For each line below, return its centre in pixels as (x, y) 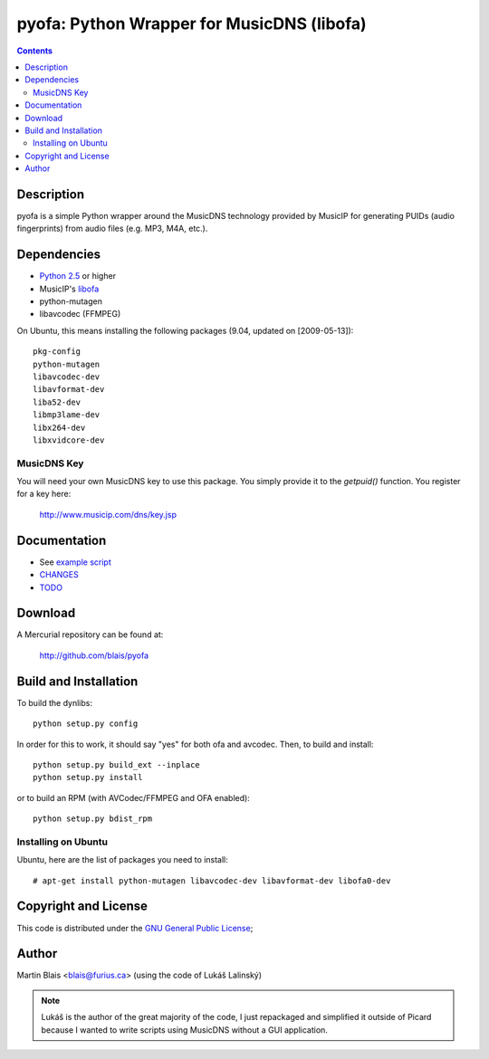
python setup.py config (86, 724)
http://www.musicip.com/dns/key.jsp (108, 514)
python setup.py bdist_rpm (93, 819)
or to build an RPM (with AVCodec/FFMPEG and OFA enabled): (134, 797)
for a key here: (44, 494)
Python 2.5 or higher (78, 276)
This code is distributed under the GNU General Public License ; (135, 928)
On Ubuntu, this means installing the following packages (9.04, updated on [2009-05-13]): (185, 330)
